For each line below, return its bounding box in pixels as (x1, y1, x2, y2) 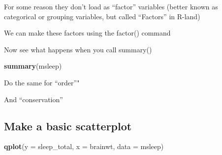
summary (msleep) (4, 61, 62, 71)
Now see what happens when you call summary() (4, 44, 152, 54)
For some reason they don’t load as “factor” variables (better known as (4, 1, 218, 11)
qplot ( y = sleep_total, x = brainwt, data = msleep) (4, 141, 164, 152)
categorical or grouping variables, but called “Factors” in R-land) (4, 11, 200, 21)
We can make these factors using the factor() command (4, 28, 171, 38)
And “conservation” (4, 94, 63, 104)
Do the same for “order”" (4, 77, 80, 87)
